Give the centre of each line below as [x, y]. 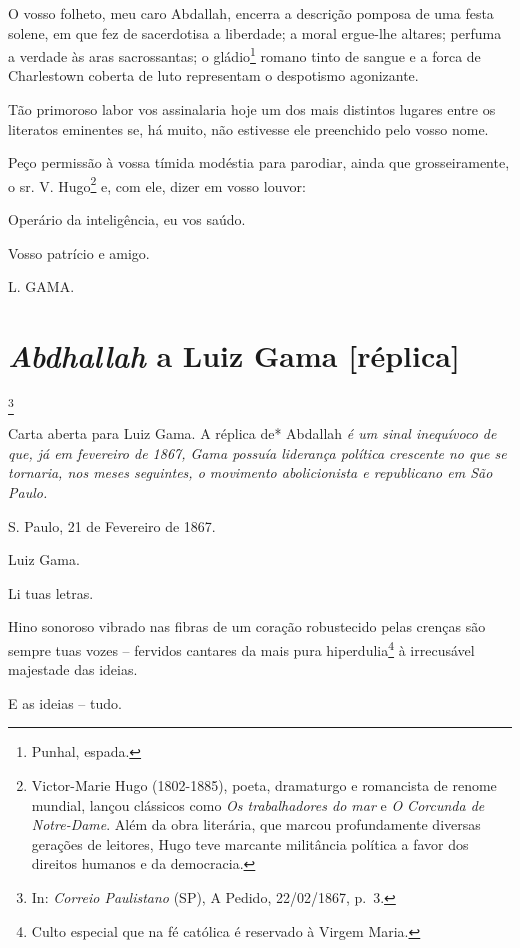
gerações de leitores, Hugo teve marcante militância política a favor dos [250, 843]
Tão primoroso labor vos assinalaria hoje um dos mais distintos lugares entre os [252, 109]
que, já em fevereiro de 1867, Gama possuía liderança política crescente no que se [257, 452]
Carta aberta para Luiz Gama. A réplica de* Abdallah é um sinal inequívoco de [252, 433]
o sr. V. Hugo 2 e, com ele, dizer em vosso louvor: [157, 184]
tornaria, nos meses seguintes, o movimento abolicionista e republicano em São [250, 472]
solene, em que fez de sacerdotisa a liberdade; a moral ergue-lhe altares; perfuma [255, 32]
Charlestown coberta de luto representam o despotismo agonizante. [213, 75]
